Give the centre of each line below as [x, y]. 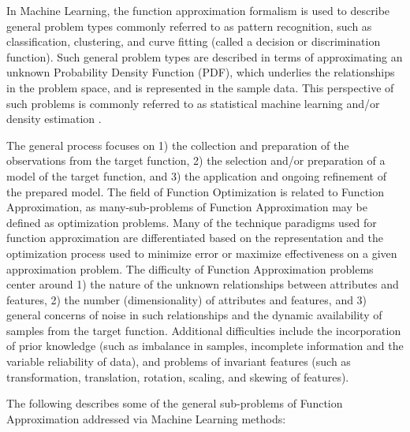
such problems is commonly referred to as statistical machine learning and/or [193, 103]
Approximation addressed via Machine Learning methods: [146, 418]
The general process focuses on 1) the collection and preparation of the [178, 145]
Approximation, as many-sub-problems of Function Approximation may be [187, 207]
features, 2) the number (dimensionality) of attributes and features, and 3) [187, 299]
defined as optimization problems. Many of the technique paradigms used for [192, 222]
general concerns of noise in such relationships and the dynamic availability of [194, 315]
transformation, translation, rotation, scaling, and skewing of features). [178, 376]
